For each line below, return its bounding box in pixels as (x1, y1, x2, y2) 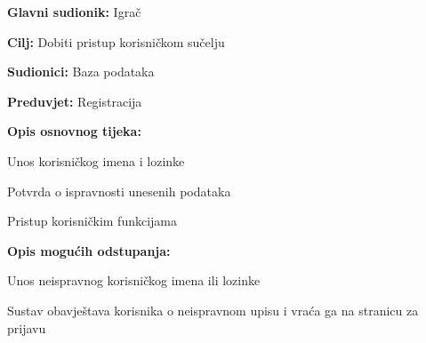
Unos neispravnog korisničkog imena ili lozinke (7, 271, 261, 290)
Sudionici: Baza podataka (7, 62, 155, 81)
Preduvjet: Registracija (7, 92, 142, 110)
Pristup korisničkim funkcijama (7, 211, 178, 230)
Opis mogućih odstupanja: (7, 241, 171, 259)
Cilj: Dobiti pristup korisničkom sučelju (7, 32, 225, 51)
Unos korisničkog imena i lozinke (7, 151, 185, 170)
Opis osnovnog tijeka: (7, 122, 141, 140)
